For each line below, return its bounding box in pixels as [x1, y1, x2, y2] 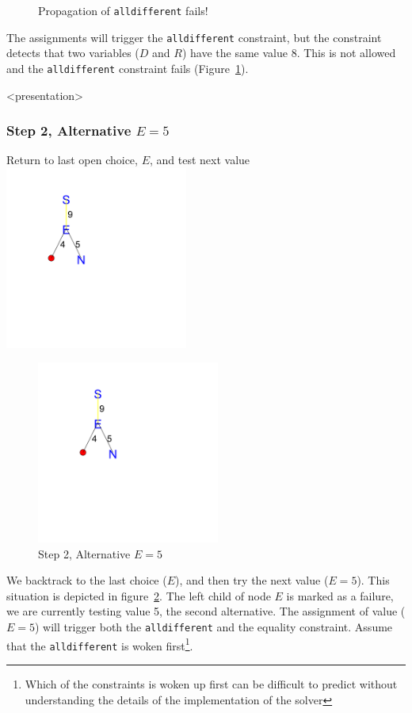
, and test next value [149, 151, 250, 168]
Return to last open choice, [6, 151, 138, 168]
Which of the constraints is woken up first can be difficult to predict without [25, 676, 398, 692]
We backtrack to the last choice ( [6, 572, 167, 588]
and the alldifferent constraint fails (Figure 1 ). [6, 59, 249, 76]
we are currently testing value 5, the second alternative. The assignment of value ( [6, 603, 406, 619]
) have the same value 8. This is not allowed [181, 44, 396, 61]
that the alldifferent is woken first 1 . [6, 634, 193, 654]
